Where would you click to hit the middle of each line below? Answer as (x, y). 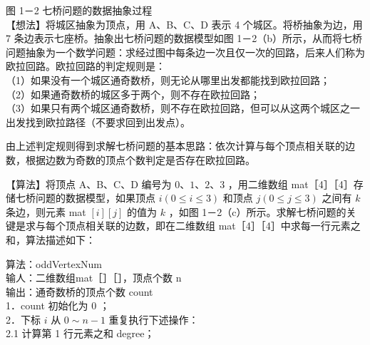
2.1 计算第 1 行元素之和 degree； (80, 333)
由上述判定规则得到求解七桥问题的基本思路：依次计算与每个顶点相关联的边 (180, 146)
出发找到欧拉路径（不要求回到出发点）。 (98, 122)
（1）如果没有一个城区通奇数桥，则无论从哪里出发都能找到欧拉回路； (168, 79)
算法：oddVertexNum (54, 263)
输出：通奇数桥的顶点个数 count (79, 291)
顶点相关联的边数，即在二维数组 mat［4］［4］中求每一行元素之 (213, 226)
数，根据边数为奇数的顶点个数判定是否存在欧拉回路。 (130, 159)
